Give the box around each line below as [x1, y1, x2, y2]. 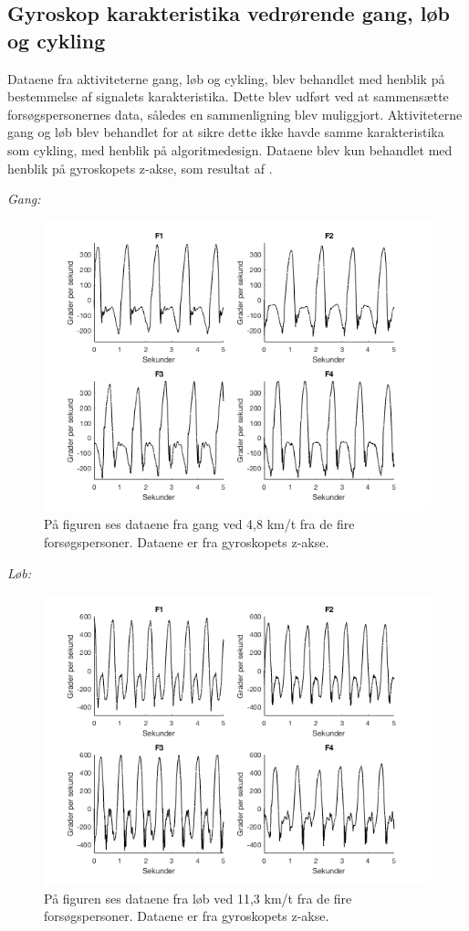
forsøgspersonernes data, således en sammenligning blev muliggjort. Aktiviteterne [7, 104, 463, 123]
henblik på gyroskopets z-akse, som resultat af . [7, 158, 273, 177]
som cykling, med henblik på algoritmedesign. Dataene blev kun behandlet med [7, 140, 453, 159]
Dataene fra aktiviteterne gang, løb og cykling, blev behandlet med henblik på [7, 69, 445, 88]
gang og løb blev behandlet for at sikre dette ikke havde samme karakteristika [7, 122, 444, 142]
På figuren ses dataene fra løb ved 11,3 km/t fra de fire [44, 888, 352, 907]
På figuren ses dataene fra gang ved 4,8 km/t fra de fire [44, 514, 355, 534]
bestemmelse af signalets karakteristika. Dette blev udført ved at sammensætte [7, 87, 449, 106]
